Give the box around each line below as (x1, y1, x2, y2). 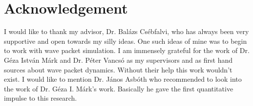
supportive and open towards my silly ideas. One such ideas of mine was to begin (4, 35, 247, 46)
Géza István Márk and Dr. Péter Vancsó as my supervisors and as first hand (4, 54, 232, 65)
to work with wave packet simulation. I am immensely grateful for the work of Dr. (4, 45, 250, 55)
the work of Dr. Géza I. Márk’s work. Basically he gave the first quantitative (4, 83, 233, 93)
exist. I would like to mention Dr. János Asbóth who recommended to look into (4, 74, 242, 84)
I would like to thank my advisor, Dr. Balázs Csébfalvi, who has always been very (4, 26, 249, 36)
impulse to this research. (4, 93, 77, 103)
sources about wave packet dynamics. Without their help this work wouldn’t (4, 64, 232, 74)
